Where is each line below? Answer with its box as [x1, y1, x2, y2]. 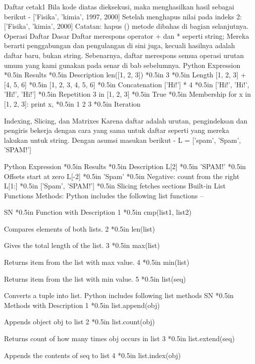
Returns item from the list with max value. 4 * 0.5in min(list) [4, 257, 190, 267]
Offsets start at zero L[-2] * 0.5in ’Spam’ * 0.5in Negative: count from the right [4, 171, 240, 181]
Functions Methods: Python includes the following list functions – [4, 190, 204, 200]
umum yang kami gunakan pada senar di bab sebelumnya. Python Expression [4, 60, 241, 70]
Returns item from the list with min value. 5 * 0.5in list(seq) [4, 273, 186, 284]
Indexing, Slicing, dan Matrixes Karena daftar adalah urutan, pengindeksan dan [4, 115, 248, 125]
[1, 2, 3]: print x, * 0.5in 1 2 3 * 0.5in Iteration [4, 98, 141, 109]
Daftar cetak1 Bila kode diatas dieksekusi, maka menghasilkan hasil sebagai [4, 1, 234, 11]
